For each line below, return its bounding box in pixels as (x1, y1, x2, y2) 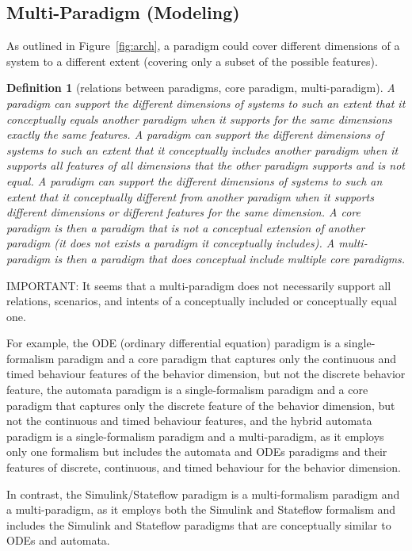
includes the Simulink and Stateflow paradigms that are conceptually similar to (6, 516, 391, 533)
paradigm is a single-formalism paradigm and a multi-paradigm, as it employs (6, 427, 384, 444)
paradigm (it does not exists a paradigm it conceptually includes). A (6, 235, 335, 251)
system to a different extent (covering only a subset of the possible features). (6, 52, 378, 69)
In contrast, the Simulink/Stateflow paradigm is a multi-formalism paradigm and (6, 485, 400, 502)
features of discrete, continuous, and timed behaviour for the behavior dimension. (6, 459, 401, 476)
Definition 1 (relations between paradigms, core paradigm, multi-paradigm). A (6, 79, 395, 96)
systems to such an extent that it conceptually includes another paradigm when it (6, 141, 399, 158)
